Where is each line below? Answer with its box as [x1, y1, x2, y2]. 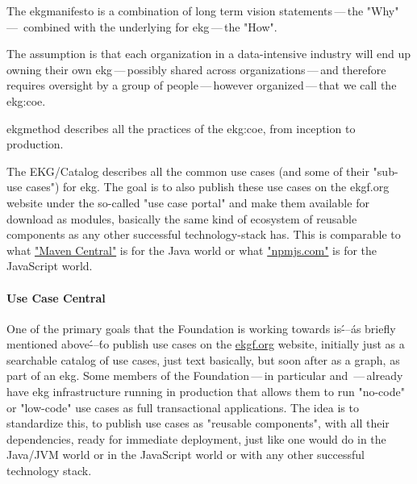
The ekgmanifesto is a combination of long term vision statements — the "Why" [6, 2, 399, 19]
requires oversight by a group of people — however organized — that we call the [6, 77, 397, 94]
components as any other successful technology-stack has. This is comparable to [6, 226, 401, 243]
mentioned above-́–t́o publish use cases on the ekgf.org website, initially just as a [6, 336, 405, 353]
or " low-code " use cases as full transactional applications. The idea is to [6, 398, 359, 415]
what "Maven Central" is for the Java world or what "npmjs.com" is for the [6, 241, 377, 258]
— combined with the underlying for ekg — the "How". [6, 18, 277, 35]
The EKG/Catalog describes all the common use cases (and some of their [6, 162, 369, 179]
